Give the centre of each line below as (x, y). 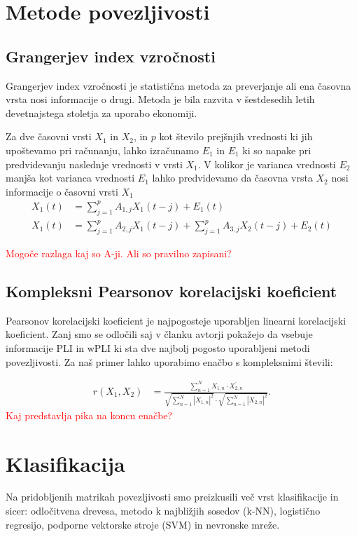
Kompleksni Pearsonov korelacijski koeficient (171, 291)
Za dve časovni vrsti (49, 136)
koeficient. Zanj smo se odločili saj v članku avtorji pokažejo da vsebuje (159, 334)
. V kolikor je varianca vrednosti (267, 164)
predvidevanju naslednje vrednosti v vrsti (94, 164)
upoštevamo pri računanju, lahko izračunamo (102, 150)
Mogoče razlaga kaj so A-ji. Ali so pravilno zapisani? (119, 253)
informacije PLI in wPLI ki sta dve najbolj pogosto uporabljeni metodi (158, 347)
